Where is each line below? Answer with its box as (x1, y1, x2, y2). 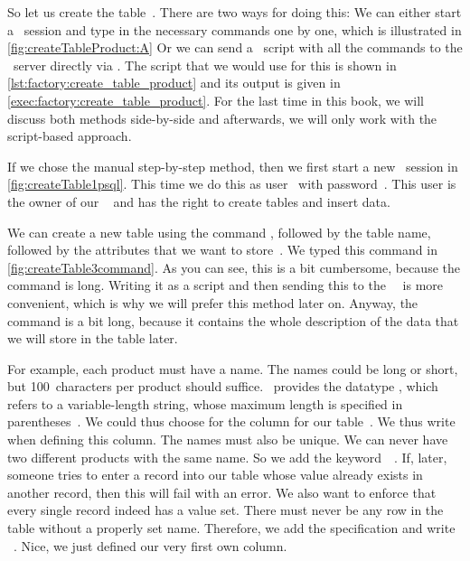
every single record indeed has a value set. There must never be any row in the (7, 500, 444, 519)
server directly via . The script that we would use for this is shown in (13, 55, 397, 74)
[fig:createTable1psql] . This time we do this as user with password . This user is (7, 174, 456, 193)
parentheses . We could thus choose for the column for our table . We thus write (7, 412, 456, 431)
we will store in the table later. (7, 329, 178, 348)
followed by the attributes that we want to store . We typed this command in (7, 240, 437, 259)
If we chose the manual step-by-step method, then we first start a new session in (7, 156, 458, 175)
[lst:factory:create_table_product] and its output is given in (7, 73, 341, 92)
